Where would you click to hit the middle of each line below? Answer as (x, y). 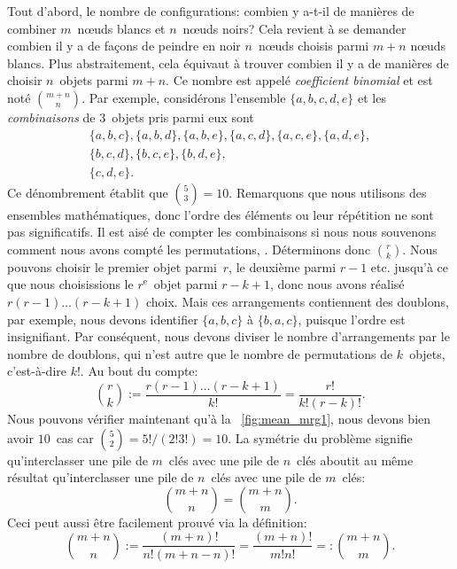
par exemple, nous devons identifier (103, 319)
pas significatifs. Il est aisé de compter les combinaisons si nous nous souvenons (222, 232)
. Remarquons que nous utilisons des (328, 192)
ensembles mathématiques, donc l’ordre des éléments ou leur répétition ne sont (221, 214)
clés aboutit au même (355, 460)
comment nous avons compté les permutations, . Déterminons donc (189, 249)
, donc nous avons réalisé (337, 284)
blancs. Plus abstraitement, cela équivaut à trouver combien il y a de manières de (228, 62)
